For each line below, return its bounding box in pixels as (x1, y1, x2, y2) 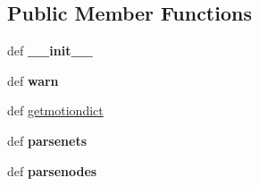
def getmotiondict (7, 101, 104, 120)
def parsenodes (7, 161, 97, 180)
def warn (7, 71, 59, 89)
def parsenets (7, 131, 88, 149)
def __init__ (7, 41, 93, 60)
